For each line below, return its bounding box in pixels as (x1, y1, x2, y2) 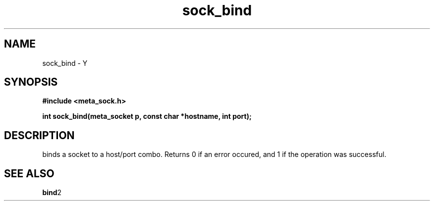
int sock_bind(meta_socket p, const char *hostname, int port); (42, 112, 252, 121)
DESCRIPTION (4, 129, 75, 142)
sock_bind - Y (42, 58, 88, 67)
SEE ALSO (4, 167, 54, 180)
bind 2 (42, 188, 62, 197)
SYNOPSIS (4, 76, 58, 89)
